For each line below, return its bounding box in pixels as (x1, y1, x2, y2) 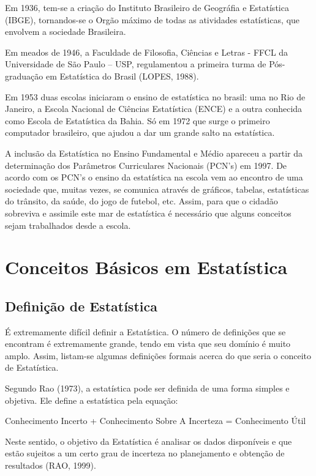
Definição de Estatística (5, 296, 157, 315)
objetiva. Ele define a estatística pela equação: (5, 393, 178, 406)
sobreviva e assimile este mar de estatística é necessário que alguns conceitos (5, 206, 292, 219)
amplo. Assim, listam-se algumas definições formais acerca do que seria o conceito (5, 349, 311, 362)
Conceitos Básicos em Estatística (5, 255, 288, 280)
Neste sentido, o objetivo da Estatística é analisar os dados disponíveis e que (5, 434, 292, 447)
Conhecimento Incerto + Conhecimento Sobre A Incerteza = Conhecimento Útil (5, 414, 306, 427)
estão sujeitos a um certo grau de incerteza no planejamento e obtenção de (5, 447, 285, 459)
